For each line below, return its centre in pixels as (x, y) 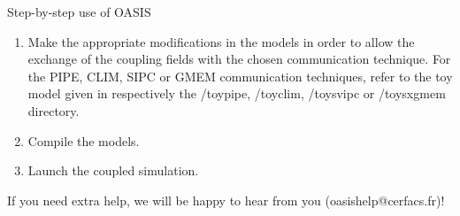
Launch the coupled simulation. (113, 170)
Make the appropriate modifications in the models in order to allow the (221, 41)
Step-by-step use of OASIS (79, 12)
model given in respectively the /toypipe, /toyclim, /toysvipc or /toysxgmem (237, 93)
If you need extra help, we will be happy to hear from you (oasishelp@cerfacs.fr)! (226, 200)
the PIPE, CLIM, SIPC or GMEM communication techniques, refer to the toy (240, 76)
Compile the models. (84, 140)
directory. (54, 110)
